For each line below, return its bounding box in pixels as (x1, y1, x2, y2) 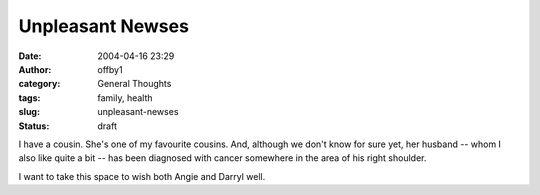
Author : (18, 63, 52, 75)
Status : (18, 120, 50, 132)
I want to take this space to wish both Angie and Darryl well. (18, 170, 266, 182)
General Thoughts (97, 78, 172, 90)
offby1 (97, 63, 124, 75)
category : (18, 78, 61, 90)
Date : (18, 50, 42, 62)
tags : (18, 91, 41, 104)
